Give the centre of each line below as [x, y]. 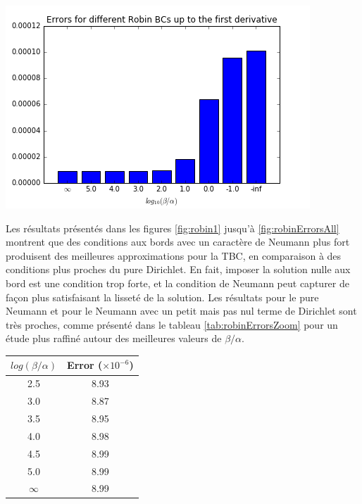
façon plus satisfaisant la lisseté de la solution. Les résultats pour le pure [162, 297]
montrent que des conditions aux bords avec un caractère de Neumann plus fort [178, 242]
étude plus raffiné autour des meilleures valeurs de [114, 338]
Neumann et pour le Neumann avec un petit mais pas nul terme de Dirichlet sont [181, 311]
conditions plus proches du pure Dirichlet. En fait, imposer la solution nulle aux [178, 269]
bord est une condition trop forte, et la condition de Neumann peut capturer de [177, 283]
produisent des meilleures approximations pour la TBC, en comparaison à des [174, 255]
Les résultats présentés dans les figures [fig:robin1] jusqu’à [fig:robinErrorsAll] [173, 228]
